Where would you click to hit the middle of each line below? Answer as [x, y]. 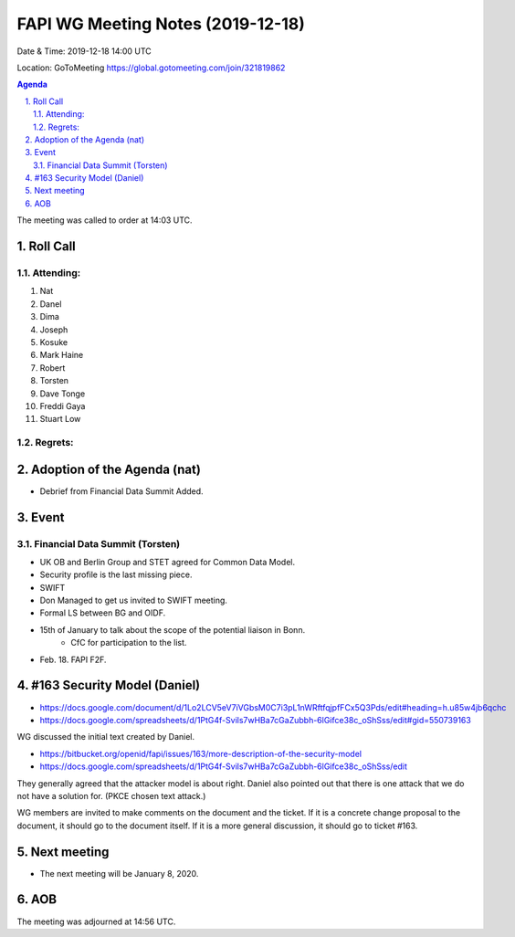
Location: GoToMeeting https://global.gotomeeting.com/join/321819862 [151, 68]
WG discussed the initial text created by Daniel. [106, 737]
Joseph [54, 330]
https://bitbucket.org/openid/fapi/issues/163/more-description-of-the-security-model [201, 753]
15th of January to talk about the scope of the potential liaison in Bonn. [173, 629]
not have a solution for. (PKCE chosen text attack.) [111, 795]
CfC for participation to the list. [129, 643]
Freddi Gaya [63, 405]
